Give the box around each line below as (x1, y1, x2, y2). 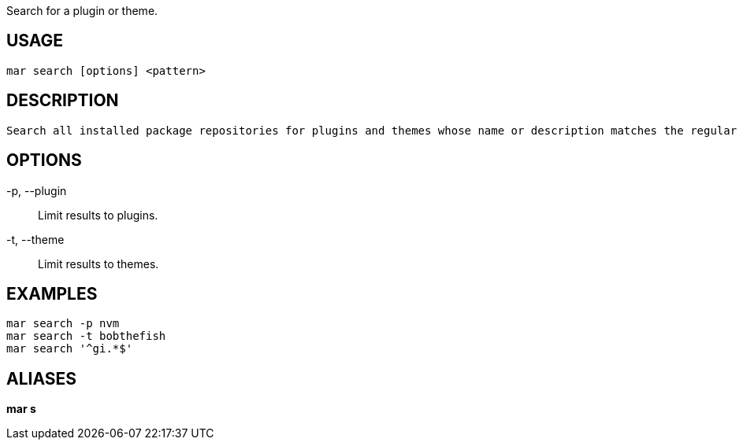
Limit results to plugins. (38, 208, 158, 222)
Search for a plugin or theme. (6, 4, 158, 17)
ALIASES (6, 368, 77, 389)
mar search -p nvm (6, 317, 120, 330)
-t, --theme (6, 232, 65, 246)
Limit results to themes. (38, 256, 159, 271)
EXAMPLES (6, 283, 98, 304)
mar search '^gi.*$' (6, 342, 133, 356)
